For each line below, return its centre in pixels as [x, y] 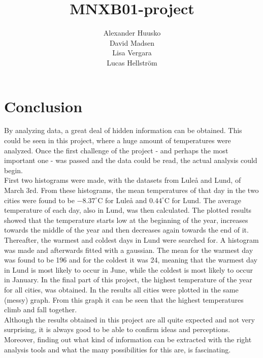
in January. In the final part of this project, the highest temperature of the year [128, 280]
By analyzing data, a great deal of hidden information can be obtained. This [123, 130]
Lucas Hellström [132, 62]
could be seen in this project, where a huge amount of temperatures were [118, 140]
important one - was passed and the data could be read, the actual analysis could [131, 160]
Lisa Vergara [132, 53]
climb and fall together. [41, 310]
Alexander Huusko [132, 33]
